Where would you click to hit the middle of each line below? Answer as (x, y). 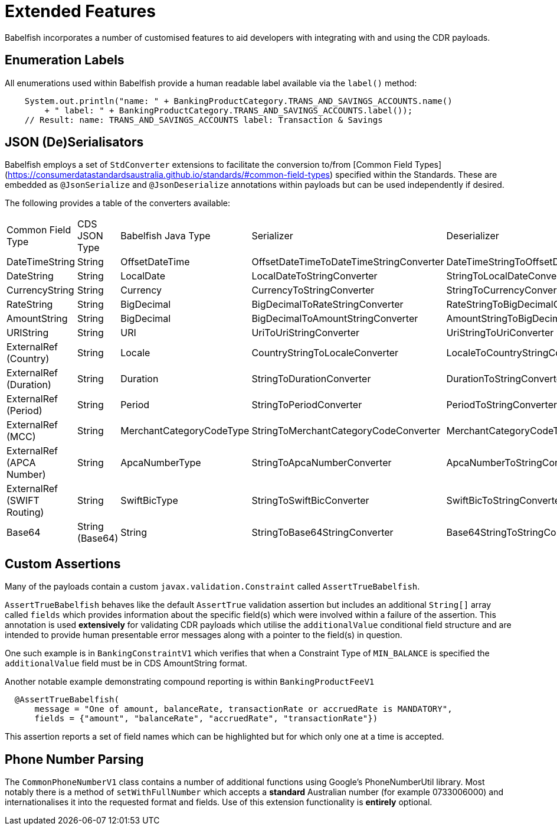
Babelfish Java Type (166, 236)
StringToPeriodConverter (307, 405)
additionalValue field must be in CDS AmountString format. (126, 663)
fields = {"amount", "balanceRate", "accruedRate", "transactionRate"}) (206, 719)
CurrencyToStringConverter (313, 290)
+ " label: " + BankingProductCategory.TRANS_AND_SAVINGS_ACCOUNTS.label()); (229, 110)
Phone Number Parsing (74, 759)
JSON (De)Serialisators (74, 142)
